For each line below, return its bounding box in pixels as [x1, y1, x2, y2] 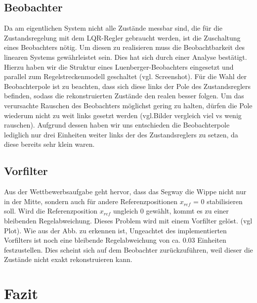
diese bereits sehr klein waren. [4, 139, 95, 149]
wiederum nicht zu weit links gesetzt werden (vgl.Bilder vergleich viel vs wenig [4, 110, 242, 120]
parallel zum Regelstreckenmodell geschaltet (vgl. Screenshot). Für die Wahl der [4, 71, 247, 82]
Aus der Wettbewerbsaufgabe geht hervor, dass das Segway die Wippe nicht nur [4, 186, 247, 197]
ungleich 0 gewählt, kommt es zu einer [113, 206, 229, 216]
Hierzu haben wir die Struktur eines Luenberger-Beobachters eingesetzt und [4, 61, 234, 72]
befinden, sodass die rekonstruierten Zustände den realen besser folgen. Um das [4, 90, 244, 101]
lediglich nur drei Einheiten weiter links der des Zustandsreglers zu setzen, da [4, 129, 238, 139]
